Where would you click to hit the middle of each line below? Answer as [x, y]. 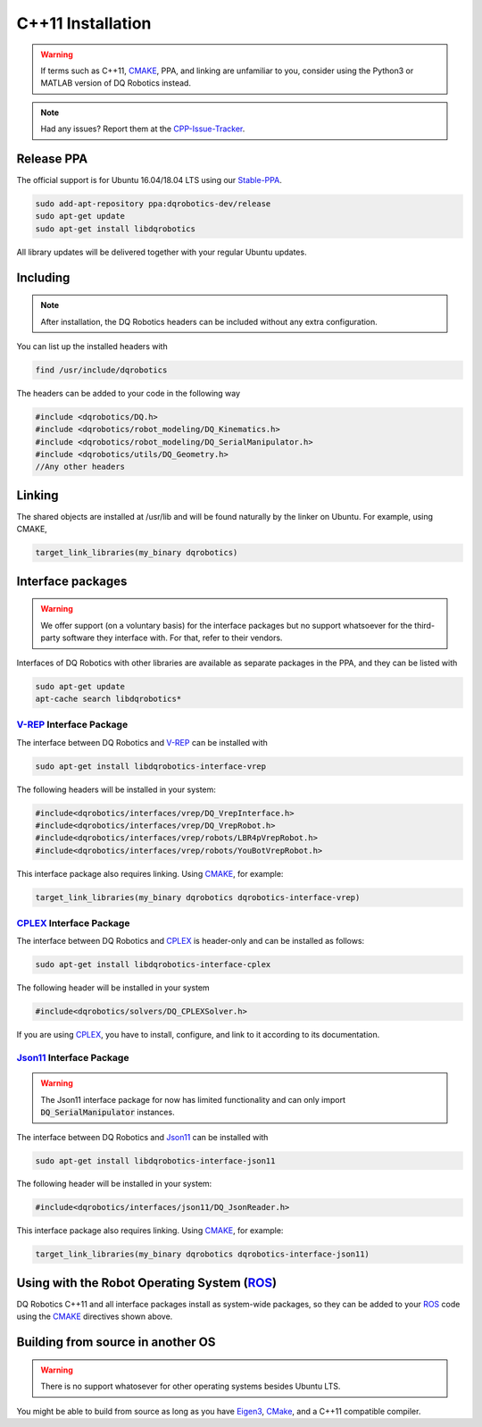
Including [43, 277]
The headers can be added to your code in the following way [129, 393]
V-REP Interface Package [72, 725]
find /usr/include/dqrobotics [101, 370]
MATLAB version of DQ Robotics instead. [116, 83]
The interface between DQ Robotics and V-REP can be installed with [142, 742]
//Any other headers [80, 467]
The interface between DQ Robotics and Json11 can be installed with [142, 1137]
